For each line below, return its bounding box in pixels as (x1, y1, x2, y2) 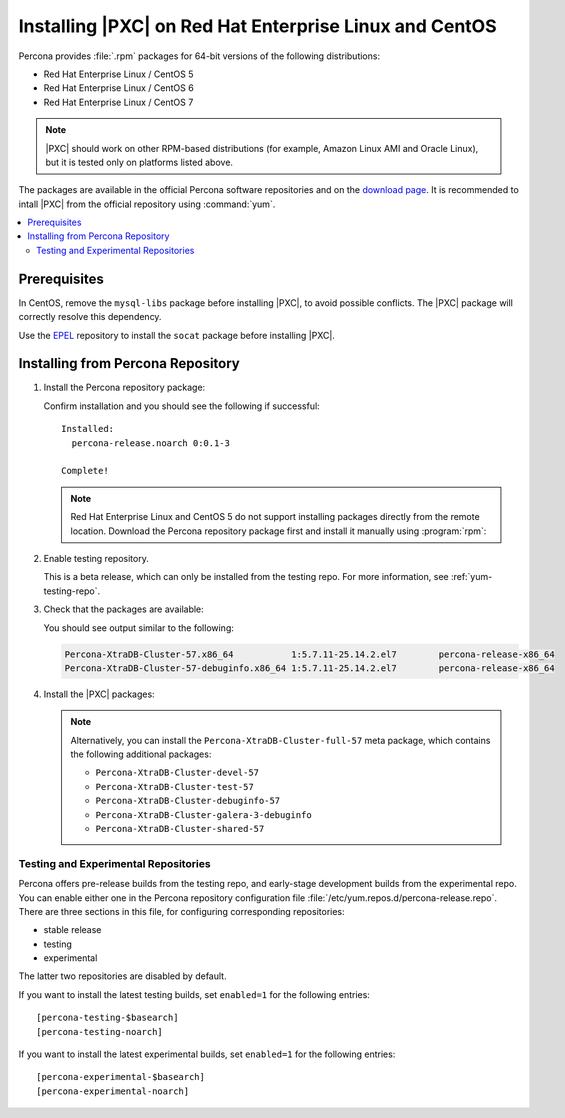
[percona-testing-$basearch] (36, 1012, 179, 1024)
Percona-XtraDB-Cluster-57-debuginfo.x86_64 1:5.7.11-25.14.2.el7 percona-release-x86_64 (64, 662, 555, 674)
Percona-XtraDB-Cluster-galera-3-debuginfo (95, 809, 312, 820)
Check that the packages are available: (43, 603, 204, 615)
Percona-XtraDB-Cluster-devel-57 (95, 767, 260, 779)
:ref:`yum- (450, 571, 493, 583)
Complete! (61, 465, 109, 477)
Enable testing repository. (43, 552, 149, 564)
